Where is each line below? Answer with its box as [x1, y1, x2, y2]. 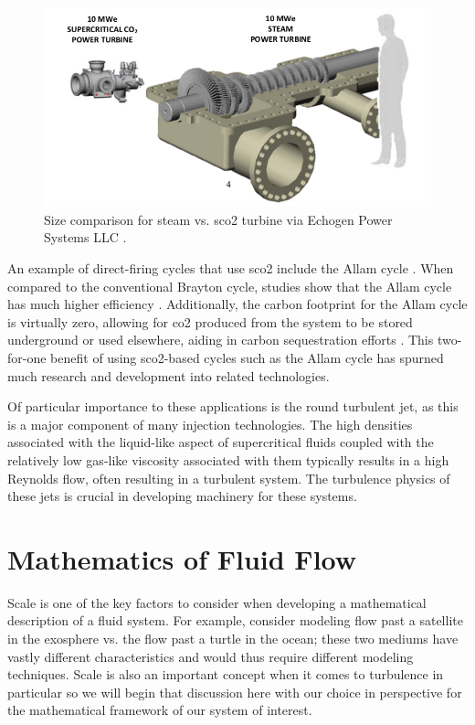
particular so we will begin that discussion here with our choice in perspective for [7, 682, 462, 701]
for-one [7, 347, 47, 367]
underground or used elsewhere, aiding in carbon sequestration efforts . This [7, 330, 434, 349]
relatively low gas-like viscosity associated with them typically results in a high [7, 450, 449, 469]
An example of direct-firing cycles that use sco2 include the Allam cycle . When [7, 258, 454, 277]
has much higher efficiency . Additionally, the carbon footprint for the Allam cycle [7, 294, 468, 314]
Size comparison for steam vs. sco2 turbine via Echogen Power [44, 209, 393, 229]
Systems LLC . [44, 228, 127, 247]
